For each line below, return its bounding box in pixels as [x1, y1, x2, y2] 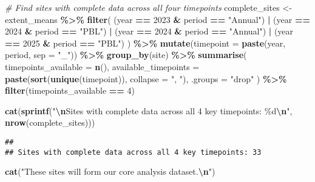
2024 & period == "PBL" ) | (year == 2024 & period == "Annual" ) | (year [5, 25, 294, 37]
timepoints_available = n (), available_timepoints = [5, 60, 200, 73]
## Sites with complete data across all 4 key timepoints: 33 [5, 148, 262, 157]
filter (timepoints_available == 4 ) [5, 84, 135, 97]
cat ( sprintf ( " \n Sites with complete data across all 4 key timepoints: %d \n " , [5, 104, 293, 117]
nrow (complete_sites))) [5, 116, 95, 129]
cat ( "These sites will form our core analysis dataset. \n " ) [5, 165, 215, 178]
